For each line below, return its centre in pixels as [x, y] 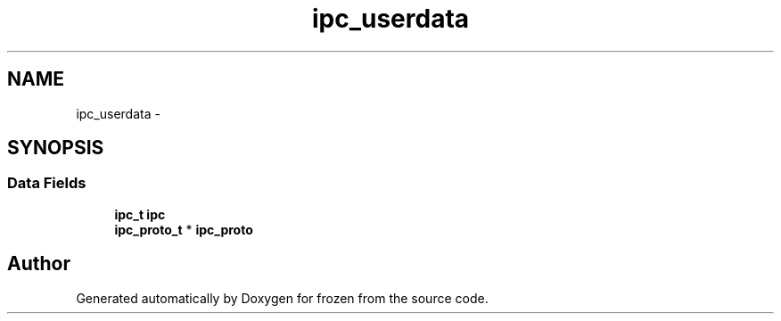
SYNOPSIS [56, 148]
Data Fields [47, 183]
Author [39, 264]
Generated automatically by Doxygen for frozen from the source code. [282, 298]
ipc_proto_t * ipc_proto [184, 229]
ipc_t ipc [140, 214]
